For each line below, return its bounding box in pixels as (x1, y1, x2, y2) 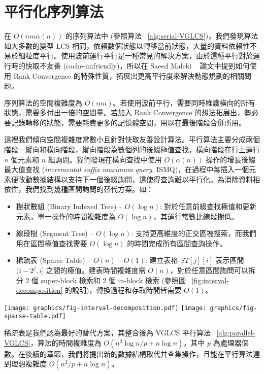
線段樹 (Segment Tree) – (16, 228, 94, 239)
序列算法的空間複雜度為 (4, 97, 82, 108)
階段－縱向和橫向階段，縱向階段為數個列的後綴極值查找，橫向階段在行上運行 (4, 144, 260, 155)
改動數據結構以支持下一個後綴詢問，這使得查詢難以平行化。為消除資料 (18, 174, 253, 184)
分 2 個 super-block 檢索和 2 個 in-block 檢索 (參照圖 (16, 275, 186, 285)
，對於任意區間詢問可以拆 (170, 265, 255, 275)
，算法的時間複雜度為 (30, 337, 102, 348)
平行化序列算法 (4, 1, 104, 22)
